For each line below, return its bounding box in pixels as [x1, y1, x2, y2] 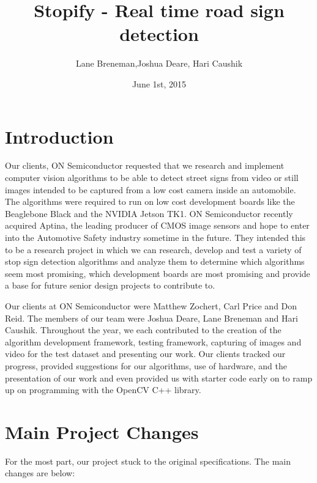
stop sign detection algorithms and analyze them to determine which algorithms [5, 255, 305, 268]
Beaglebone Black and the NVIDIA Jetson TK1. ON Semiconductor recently [5, 207, 293, 219]
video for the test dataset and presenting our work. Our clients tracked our [5, 347, 286, 360]
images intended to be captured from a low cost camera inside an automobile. [5, 183, 296, 196]
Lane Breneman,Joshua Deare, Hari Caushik [75, 57, 243, 70]
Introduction [5, 124, 114, 149]
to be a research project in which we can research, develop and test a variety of [5, 243, 302, 256]
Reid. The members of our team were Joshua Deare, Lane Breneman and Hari [5, 311, 298, 324]
